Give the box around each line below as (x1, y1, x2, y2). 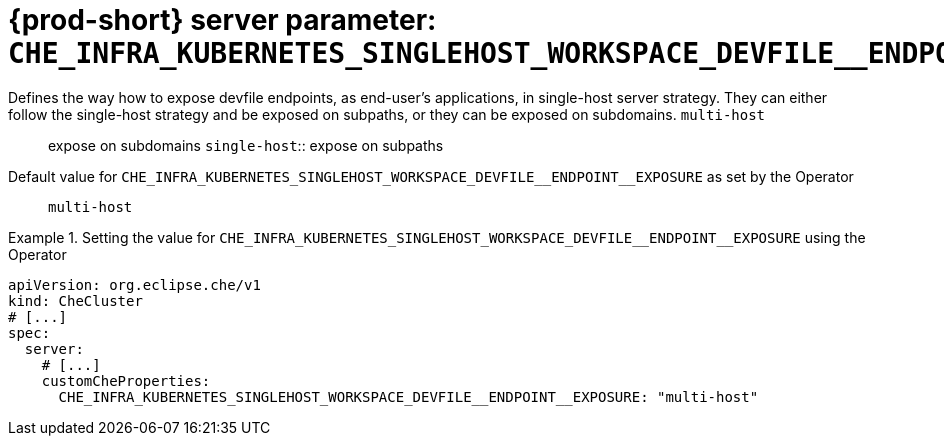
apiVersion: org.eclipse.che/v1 (8, 276, 261, 293)
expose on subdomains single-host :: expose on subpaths (48, 136, 444, 154)
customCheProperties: (41, 372, 211, 389)
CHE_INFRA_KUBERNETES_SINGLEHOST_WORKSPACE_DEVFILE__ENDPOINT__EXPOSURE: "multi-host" (58, 388, 759, 405)
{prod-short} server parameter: (8, 3, 437, 37)
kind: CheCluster (8, 292, 143, 309)
